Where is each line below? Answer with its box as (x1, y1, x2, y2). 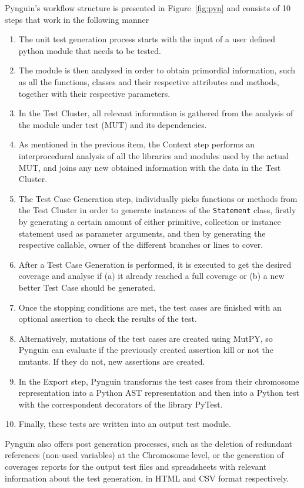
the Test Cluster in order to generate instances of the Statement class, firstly (18, 204, 296, 216)
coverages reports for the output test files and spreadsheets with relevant (5, 460, 267, 473)
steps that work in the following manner (5, 13, 149, 25)
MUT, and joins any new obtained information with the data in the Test (18, 161, 281, 173)
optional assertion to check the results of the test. (18, 312, 197, 325)
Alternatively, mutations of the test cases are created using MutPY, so (18, 332, 273, 344)
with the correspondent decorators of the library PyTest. (18, 398, 223, 410)
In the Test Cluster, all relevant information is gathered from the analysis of (18, 107, 293, 119)
